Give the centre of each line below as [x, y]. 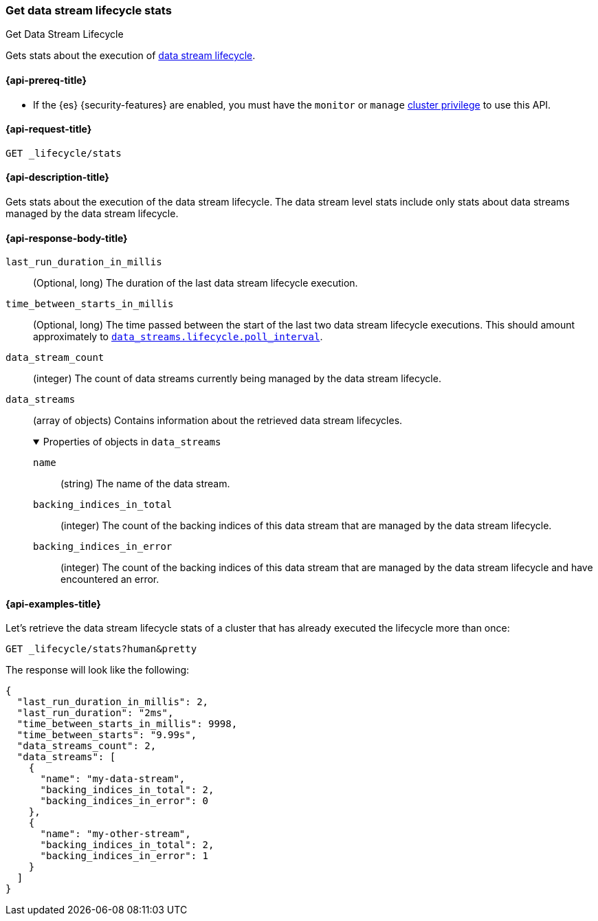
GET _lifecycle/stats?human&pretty [101, 649]
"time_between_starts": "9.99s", [107, 735]
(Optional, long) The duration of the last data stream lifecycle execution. [196, 283]
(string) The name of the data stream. [145, 484]
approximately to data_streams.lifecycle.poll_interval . [178, 337]
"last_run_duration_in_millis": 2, [113, 702]
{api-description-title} [57, 177]
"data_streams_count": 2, [87, 746]
